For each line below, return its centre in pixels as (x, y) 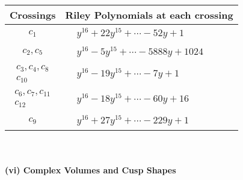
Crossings (33, 15)
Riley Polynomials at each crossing (149, 15)
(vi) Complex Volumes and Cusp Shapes (91, 169)
